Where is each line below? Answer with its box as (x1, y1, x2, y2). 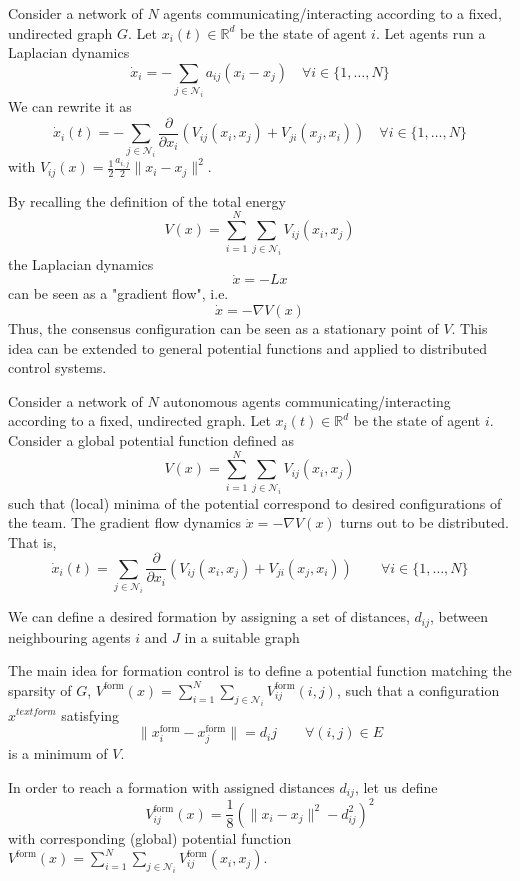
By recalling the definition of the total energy (8, 190, 286, 211)
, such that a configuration (336, 679, 500, 700)
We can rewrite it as (8, 96, 132, 117)
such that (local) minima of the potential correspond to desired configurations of (8, 492, 502, 513)
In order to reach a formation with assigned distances (8, 776, 335, 797)
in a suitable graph (184, 626, 300, 647)
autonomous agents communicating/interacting (163, 390, 451, 411)
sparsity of (8, 679, 72, 700)
